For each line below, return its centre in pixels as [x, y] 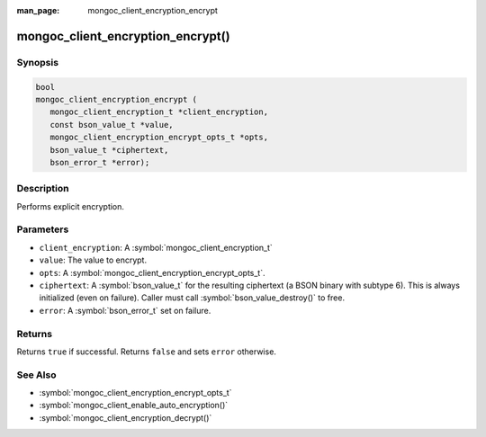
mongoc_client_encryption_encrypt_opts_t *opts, [159, 138]
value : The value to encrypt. [93, 260]
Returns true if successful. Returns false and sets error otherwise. [146, 352]
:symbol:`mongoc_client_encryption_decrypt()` [126, 417]
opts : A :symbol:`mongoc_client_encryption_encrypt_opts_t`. [152, 272]
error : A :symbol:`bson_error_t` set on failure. [125, 310]
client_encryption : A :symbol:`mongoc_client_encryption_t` [156, 247]
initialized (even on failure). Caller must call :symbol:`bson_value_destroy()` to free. [192, 298]
